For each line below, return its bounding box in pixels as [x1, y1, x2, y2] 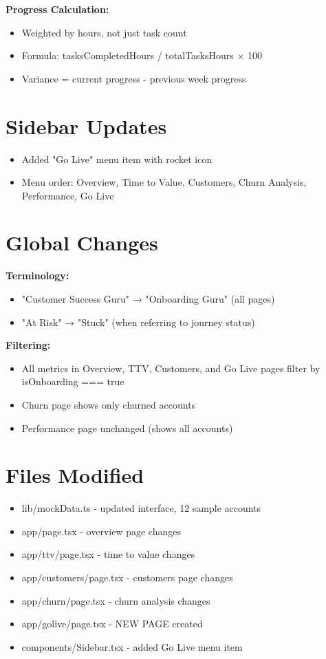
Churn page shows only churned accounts [21, 397, 196, 411]
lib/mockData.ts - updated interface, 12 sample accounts [21, 501, 261, 515]
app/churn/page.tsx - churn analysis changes [21, 593, 210, 607]
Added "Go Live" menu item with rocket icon [21, 151, 213, 166]
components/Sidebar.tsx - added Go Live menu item [21, 639, 243, 653]
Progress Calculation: [6, 2, 109, 16]
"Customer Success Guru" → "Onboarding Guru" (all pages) [21, 292, 275, 305]
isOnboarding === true [21, 374, 124, 389]
